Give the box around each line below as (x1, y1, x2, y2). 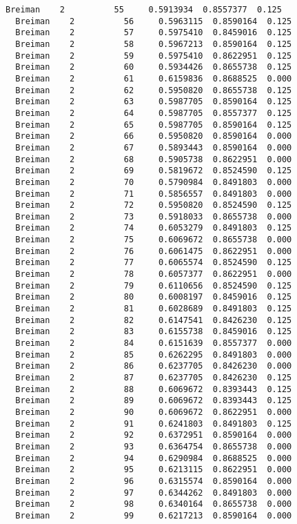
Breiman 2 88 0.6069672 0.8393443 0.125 (15, 384, 292, 394)
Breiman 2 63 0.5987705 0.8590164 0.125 (15, 97, 292, 107)
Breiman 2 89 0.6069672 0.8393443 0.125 (15, 396, 292, 406)
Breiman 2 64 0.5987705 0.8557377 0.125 (15, 108, 292, 118)
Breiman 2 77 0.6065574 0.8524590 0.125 (15, 258, 292, 268)
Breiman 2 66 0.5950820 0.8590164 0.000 (15, 131, 292, 142)
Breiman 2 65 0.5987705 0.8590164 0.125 (15, 119, 292, 130)
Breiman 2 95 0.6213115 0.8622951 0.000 (15, 465, 292, 475)
